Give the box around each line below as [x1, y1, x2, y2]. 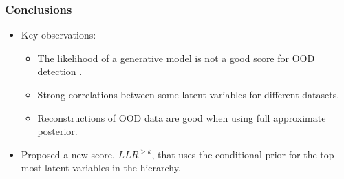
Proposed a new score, [21, 147, 115, 161]
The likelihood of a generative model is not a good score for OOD [37, 50, 315, 65]
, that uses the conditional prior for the [151, 147, 317, 161]
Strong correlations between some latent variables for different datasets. [37, 87, 340, 101]
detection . [37, 64, 83, 78]
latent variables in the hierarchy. [45, 160, 181, 175]
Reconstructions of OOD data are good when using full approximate [37, 110, 326, 125]
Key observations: [21, 28, 96, 42]
